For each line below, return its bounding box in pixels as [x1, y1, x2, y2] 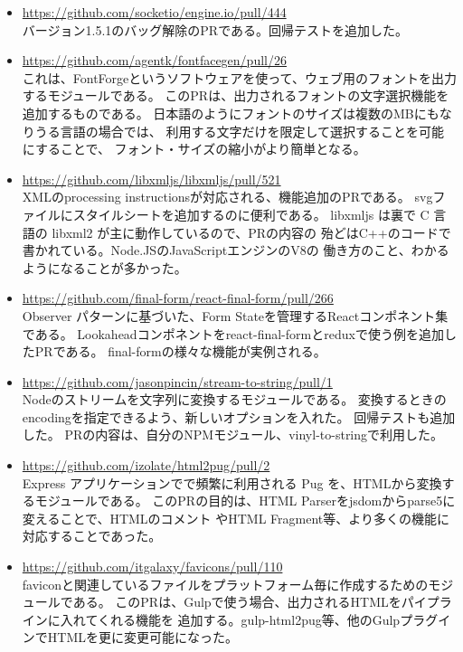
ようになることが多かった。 [22, 258, 187, 277]
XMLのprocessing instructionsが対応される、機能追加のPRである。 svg [22, 187, 433, 206]
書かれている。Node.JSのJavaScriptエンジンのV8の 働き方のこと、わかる [22, 241, 449, 260]
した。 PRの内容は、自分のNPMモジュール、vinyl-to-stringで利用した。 [22, 425, 444, 444]
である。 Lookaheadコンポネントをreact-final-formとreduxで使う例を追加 [22, 324, 444, 343]
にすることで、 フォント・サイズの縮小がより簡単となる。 [22, 139, 366, 158]
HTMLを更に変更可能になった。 [47, 628, 238, 647]
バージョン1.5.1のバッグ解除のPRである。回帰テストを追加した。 [22, 20, 408, 39]
